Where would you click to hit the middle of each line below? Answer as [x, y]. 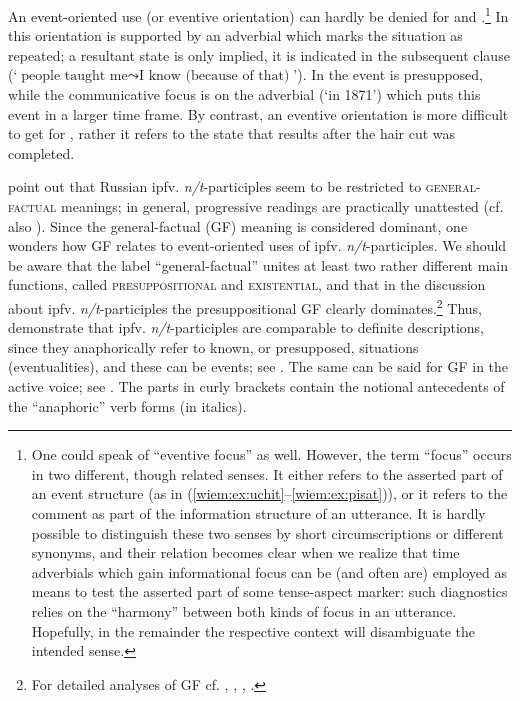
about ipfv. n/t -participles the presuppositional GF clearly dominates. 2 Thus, [245, 306]
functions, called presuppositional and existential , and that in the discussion [247, 284]
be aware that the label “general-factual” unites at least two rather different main [258, 264]
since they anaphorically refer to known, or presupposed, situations [213, 346]
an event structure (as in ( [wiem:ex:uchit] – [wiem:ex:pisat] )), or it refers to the [269, 493]
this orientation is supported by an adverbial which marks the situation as [235, 35]
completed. [41, 152]
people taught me [74, 76]
